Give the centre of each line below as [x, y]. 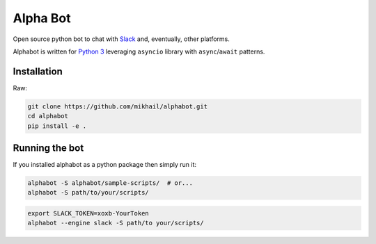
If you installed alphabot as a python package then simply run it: [105, 165]
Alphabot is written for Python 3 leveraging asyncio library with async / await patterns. [139, 51]
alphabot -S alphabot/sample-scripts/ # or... [110, 183]
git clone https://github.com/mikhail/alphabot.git [118, 106]
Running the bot [48, 148]
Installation [38, 71]
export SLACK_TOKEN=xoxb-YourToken [88, 213]
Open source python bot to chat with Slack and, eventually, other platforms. [121, 39]
